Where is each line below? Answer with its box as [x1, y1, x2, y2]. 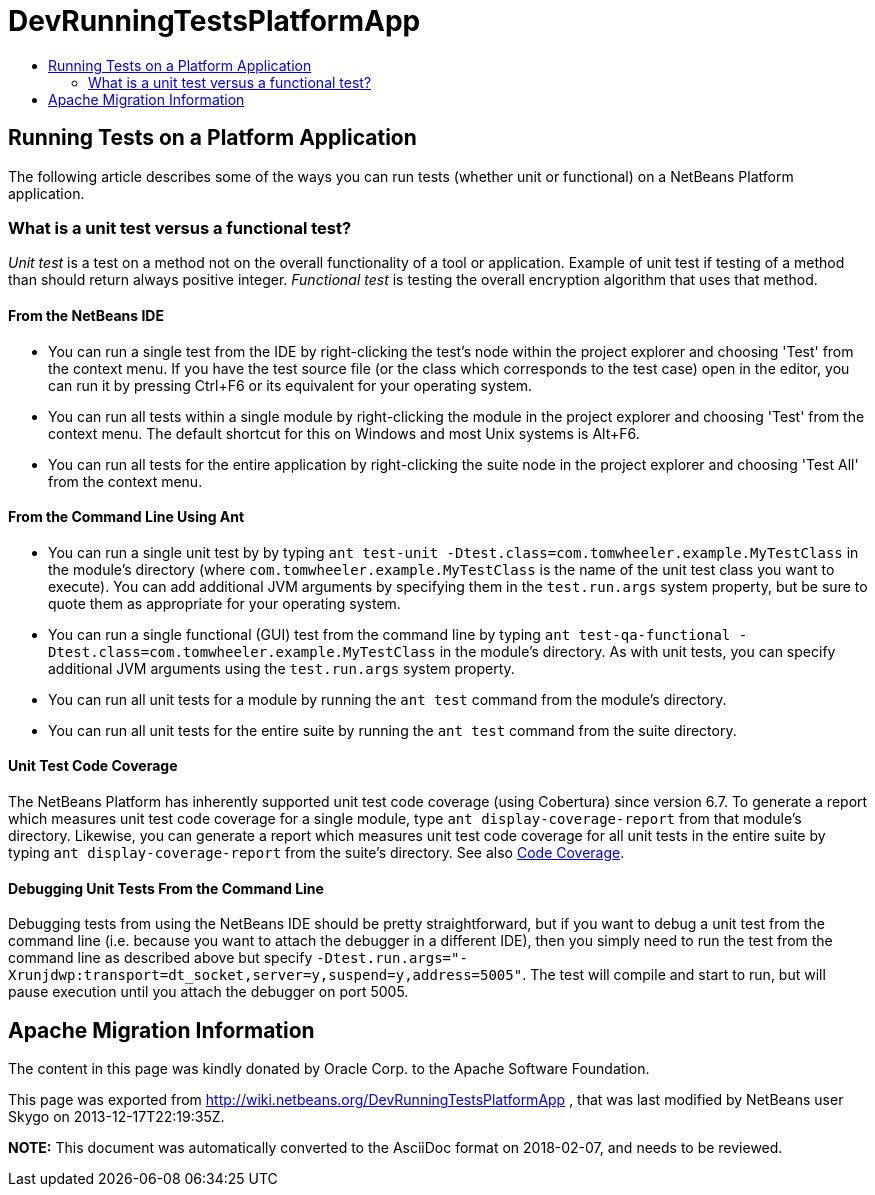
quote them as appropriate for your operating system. [48, 594, 401, 612]
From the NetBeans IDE [8, 306, 164, 324]
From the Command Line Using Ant [8, 508, 245, 526]
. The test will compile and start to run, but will [522, 966, 826, 984]
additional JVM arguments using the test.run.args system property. [48, 659, 515, 677]
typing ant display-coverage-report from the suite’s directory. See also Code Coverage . [8, 844, 625, 861]
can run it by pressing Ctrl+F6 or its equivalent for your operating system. [48, 376, 533, 394]
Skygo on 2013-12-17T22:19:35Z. [8, 1108, 225, 1126]
